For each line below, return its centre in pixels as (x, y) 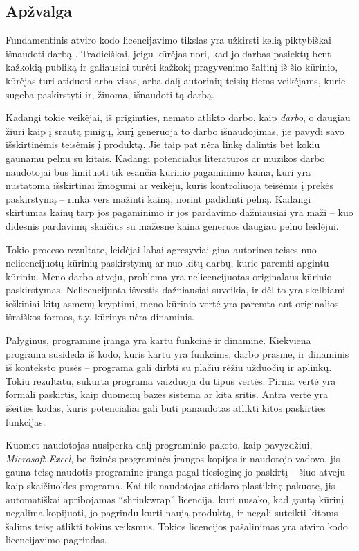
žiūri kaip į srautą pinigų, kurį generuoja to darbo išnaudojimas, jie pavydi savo (175, 130)
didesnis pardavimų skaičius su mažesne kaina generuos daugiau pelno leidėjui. (172, 225)
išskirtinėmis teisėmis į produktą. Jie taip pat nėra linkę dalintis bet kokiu (163, 144)
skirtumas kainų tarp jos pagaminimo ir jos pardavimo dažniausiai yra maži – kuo (179, 212)
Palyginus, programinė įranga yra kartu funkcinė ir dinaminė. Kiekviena (158, 340)
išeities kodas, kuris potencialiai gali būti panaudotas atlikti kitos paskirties (166, 408)
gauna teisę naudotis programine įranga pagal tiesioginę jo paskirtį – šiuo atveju (175, 472)
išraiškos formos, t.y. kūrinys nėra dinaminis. (100, 317)
